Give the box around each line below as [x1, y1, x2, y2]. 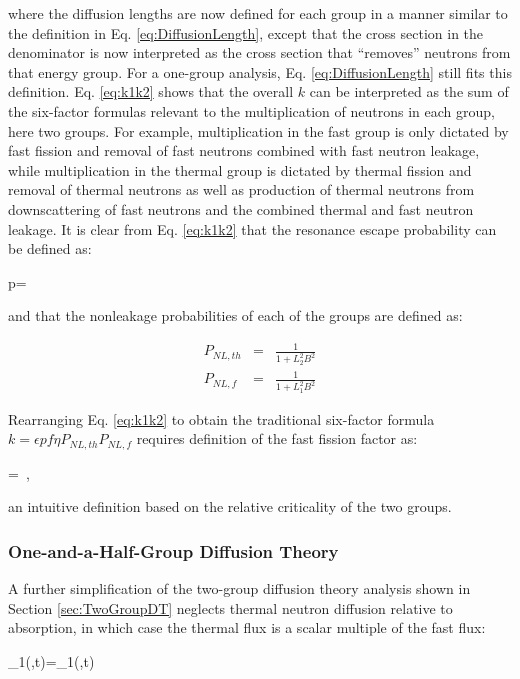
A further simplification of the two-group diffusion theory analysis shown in [8, 578, 471, 599]
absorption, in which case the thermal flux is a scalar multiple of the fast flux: [8, 617, 486, 638]
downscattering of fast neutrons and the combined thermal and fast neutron [8, 198, 474, 219]
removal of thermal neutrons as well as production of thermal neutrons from [8, 179, 475, 200]
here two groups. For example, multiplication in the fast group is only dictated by [8, 120, 509, 141]
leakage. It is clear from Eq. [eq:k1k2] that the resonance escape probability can [8, 218, 497, 239]
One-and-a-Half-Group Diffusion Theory [8, 538, 339, 563]
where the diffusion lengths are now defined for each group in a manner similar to [8, 3, 508, 23]
